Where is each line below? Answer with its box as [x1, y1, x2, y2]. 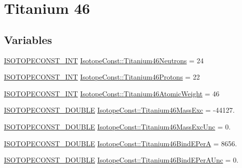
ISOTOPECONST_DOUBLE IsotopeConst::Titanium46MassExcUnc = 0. [4, 121, 231, 131]
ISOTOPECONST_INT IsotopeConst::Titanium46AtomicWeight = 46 [4, 88, 220, 98]
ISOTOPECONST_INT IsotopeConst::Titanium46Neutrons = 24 [4, 55, 204, 65]
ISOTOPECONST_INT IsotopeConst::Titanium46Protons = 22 [4, 72, 200, 82]
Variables [4, 32, 52, 47]
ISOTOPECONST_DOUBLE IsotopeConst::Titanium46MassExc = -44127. [4, 105, 235, 115]
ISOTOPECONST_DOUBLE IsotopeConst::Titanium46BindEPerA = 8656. [4, 138, 237, 148]
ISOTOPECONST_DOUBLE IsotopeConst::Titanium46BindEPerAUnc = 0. [4, 155, 239, 165]
